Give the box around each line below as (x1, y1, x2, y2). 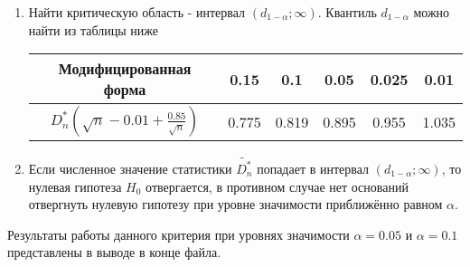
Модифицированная (58, 58, 192, 80)
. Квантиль (317, 3, 377, 21)
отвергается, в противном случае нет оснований (146, 176, 409, 195)
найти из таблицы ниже (28, 20, 158, 39)
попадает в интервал (257, 158, 370, 177)
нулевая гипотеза (28, 176, 122, 195)
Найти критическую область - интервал (28, 3, 246, 21)
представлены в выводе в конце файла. (7, 243, 221, 262)
